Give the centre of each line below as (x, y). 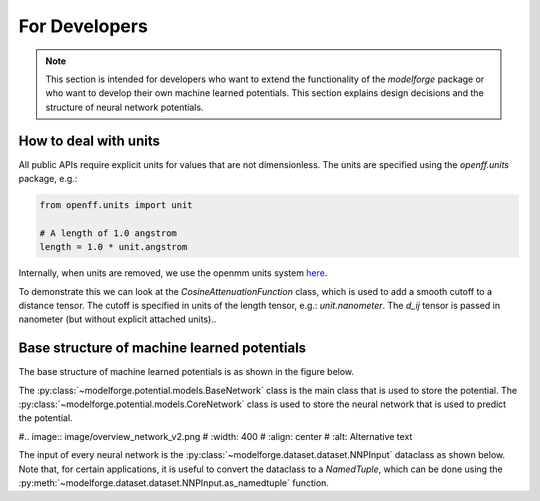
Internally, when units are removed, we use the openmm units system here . (173, 273)
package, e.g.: (48, 179)
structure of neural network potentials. (124, 107)
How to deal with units (89, 140)
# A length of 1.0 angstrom (108, 233)
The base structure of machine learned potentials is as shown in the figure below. (186, 372)
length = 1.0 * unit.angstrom (113, 247)
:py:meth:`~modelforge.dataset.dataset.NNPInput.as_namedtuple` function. (174, 482)
